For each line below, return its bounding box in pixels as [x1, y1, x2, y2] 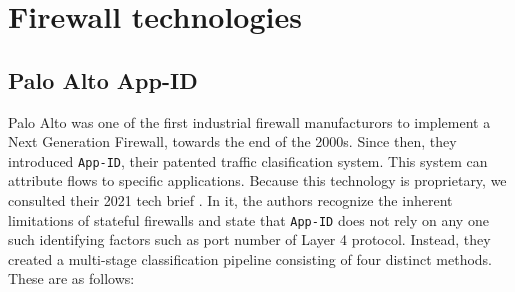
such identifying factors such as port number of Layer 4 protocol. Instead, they [8, 229, 491, 250]
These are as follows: [8, 268, 135, 289]
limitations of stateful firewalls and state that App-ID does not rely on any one [8, 209, 489, 230]
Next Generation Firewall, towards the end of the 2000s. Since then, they [8, 131, 457, 152]
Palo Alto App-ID [8, 64, 198, 95]
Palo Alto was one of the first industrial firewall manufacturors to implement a [8, 111, 491, 132]
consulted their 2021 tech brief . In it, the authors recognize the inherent [8, 190, 453, 211]
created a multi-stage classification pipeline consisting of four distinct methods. [8, 248, 493, 269]
